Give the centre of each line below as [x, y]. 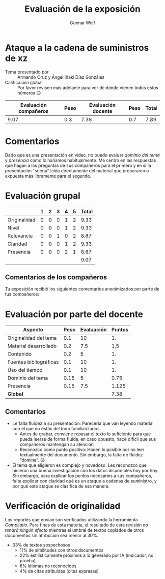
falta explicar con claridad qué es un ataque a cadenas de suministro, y [84, 481]
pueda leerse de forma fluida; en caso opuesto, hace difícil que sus [88, 439]
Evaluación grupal [43, 196]
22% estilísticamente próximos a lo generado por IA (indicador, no [86, 555]
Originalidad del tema [32, 338]
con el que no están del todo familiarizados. [56, 429]
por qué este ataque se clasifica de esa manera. [61, 486]
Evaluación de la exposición [82, 9]
